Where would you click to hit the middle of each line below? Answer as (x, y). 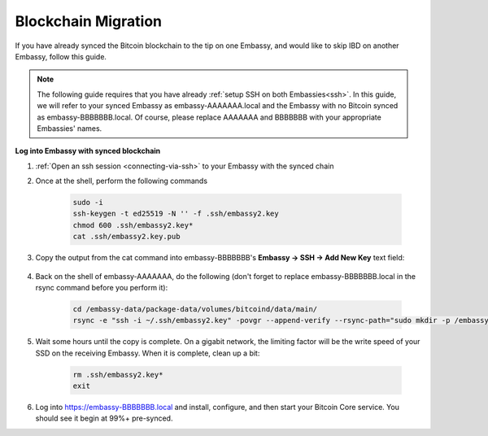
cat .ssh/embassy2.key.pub (126, 237)
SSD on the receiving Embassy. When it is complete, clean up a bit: (148, 353)
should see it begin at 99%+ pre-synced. (104, 418)
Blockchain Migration (89, 21)
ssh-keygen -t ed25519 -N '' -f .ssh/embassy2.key (176, 214)
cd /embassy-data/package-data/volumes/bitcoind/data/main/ (195, 309)
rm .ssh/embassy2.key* (118, 375)
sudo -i (88, 203)
